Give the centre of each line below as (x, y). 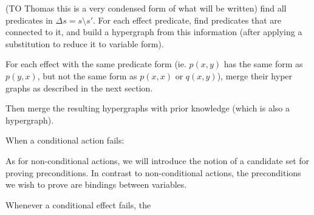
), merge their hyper (255, 75)
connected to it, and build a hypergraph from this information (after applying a (154, 32)
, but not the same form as (87, 75)
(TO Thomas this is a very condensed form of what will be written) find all (146, 8)
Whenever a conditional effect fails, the (78, 204)
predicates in (29, 20)
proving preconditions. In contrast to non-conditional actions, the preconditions (153, 172)
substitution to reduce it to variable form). (85, 43)
